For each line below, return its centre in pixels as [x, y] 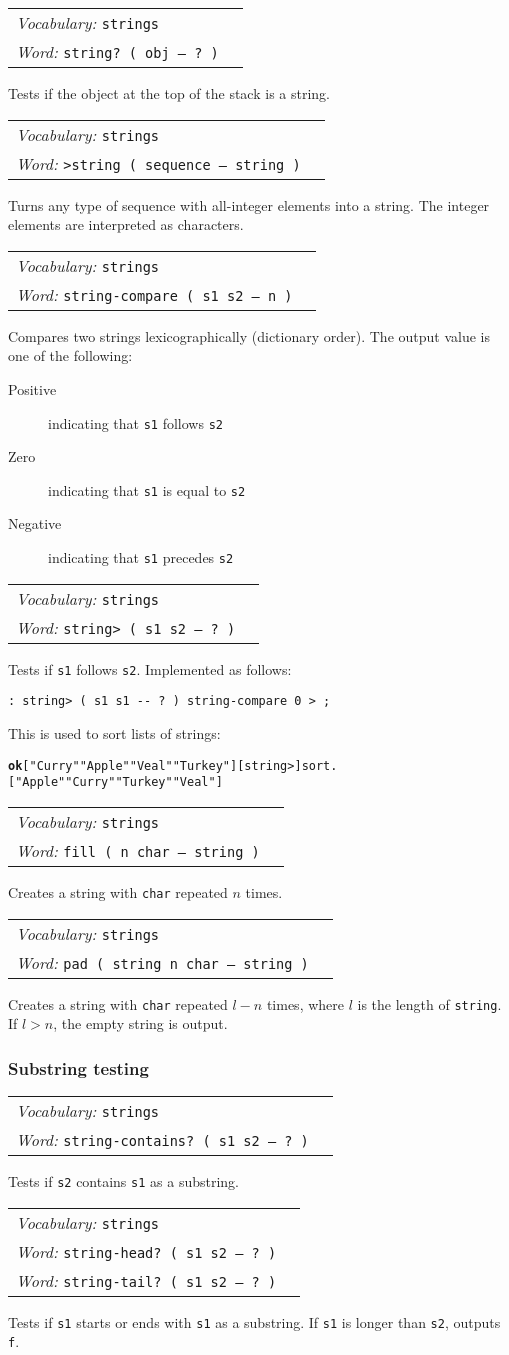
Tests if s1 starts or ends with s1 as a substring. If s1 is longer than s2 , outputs [254, 1321]
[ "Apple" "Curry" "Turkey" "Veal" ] [115, 782]
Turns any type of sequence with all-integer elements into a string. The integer [249, 204]
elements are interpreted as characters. [126, 224]
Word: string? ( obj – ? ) [117, 51]
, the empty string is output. [140, 1023]
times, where [305, 1003]
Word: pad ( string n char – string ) [162, 962]
